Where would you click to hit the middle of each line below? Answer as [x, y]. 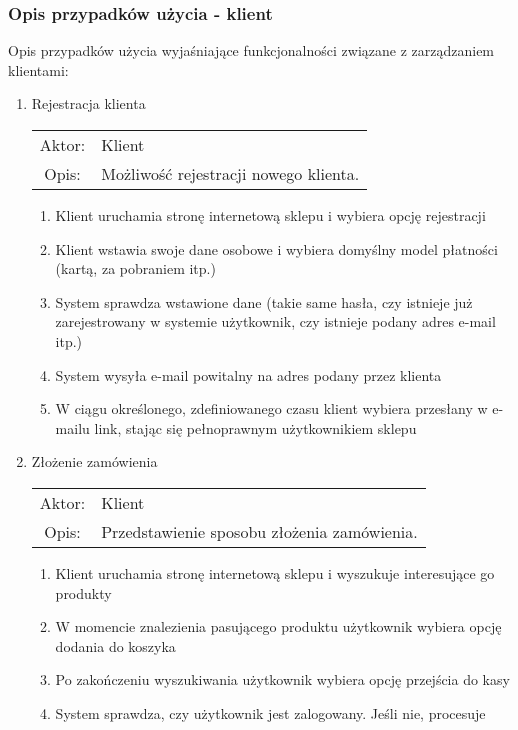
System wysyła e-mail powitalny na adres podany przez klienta [248, 374]
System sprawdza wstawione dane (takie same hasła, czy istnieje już [264, 301]
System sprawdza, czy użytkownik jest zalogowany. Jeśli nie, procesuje [270, 712]
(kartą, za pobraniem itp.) [135, 268]
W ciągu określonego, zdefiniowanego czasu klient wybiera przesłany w [271, 408]
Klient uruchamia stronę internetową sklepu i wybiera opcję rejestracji [270, 215]
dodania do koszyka [115, 645]
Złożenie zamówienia [94, 461]
